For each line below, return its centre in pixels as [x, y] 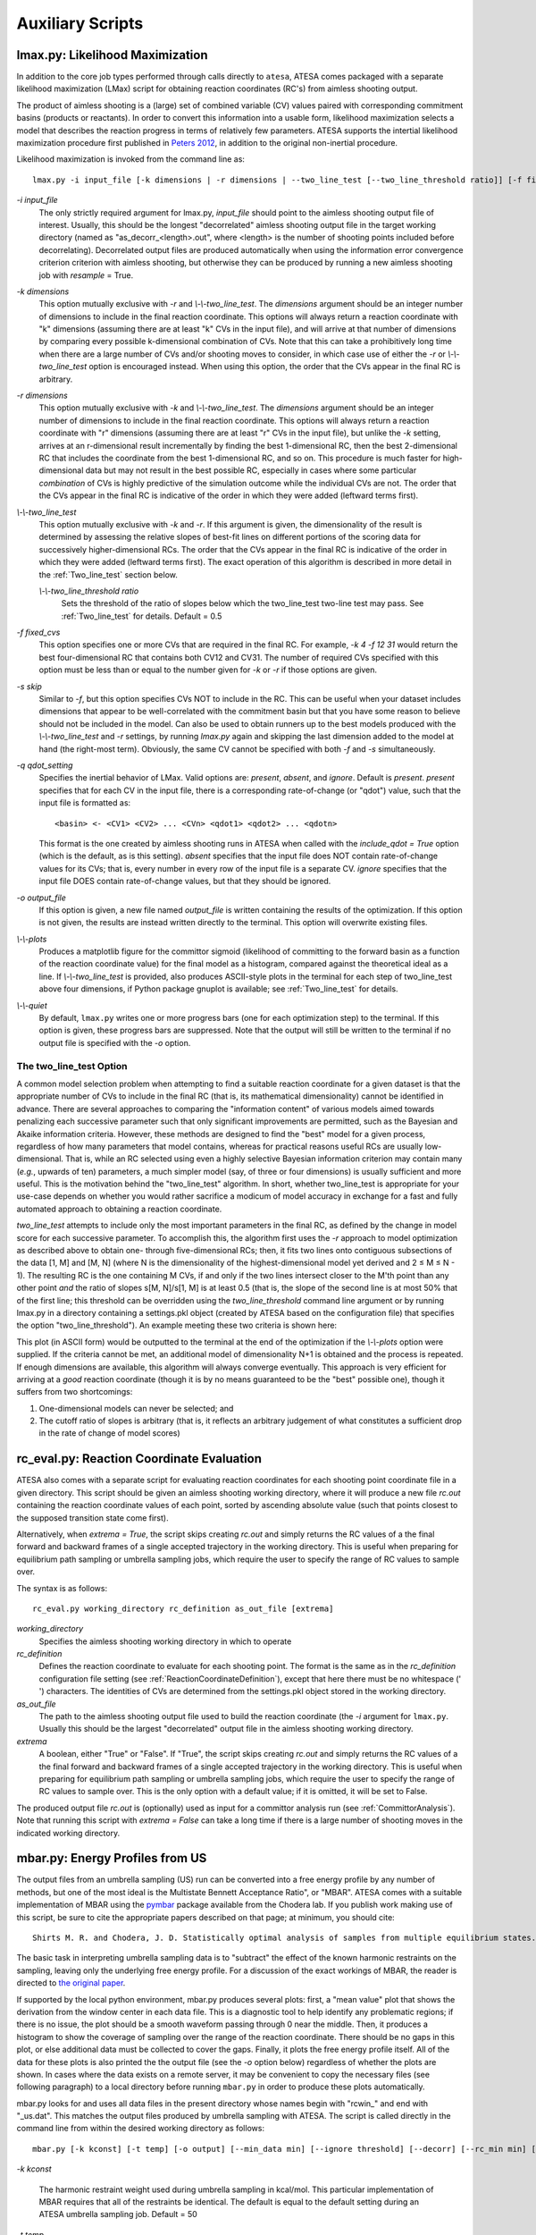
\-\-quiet [32, 1005]
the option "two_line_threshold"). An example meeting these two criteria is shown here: [177, 1325]
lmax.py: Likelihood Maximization [112, 55]
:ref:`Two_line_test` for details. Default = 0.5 [142, 616]
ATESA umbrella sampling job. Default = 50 [118, 2214]
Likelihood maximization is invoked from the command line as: [131, 159]
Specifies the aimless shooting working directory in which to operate [165, 1641]
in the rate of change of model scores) [109, 1433]
